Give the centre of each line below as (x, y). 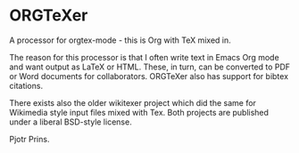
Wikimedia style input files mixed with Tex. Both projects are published (139, 112)
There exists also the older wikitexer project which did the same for (133, 102)
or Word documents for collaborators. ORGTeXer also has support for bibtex (149, 76)
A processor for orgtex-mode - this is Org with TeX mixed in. (120, 40)
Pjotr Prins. (29, 139)
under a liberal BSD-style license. (71, 122)
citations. (26, 85)
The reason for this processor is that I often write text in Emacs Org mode (144, 57)
